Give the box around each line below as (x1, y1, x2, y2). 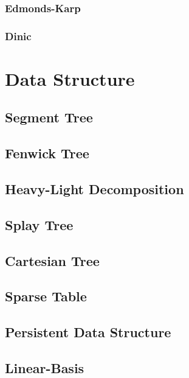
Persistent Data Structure (5, 323, 171, 341)
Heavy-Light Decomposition (5, 180, 184, 198)
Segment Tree (5, 108, 93, 127)
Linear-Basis (5, 358, 84, 377)
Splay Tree (5, 215, 74, 234)
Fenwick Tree (5, 144, 89, 163)
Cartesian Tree (5, 251, 100, 270)
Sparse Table (5, 287, 87, 306)
